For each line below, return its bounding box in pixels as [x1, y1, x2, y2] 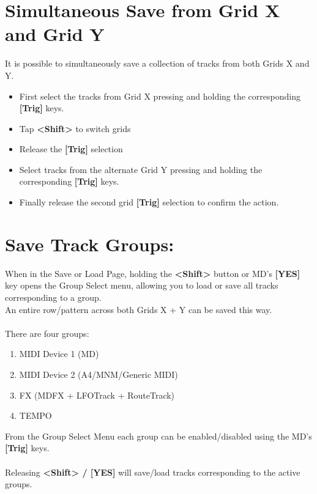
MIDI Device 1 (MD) [19, 347, 99, 360]
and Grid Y [5, 21, 105, 46]
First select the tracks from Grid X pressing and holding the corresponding [19, 89, 300, 102]
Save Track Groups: [5, 231, 174, 256]
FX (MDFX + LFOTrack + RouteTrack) [19, 388, 175, 401]
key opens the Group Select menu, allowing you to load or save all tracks [5, 279, 278, 292]
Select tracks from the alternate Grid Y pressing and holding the [19, 163, 263, 175]
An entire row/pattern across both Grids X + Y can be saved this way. [5, 303, 272, 315]
